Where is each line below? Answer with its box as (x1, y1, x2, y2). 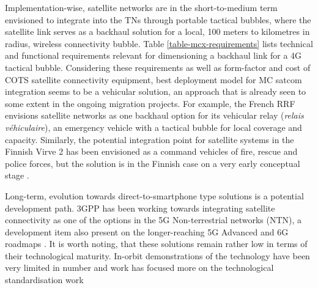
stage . (5, 169, 29, 182)
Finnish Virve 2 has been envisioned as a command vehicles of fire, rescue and (5, 145, 298, 158)
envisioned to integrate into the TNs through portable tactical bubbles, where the (5, 13, 311, 26)
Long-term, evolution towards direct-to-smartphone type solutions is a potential (5, 189, 304, 202)
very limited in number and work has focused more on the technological (5, 261, 274, 274)
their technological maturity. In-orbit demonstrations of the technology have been (5, 249, 310, 262)
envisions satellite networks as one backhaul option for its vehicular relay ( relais (5, 109, 304, 122)
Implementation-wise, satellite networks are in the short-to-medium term (5, 1, 278, 13)
